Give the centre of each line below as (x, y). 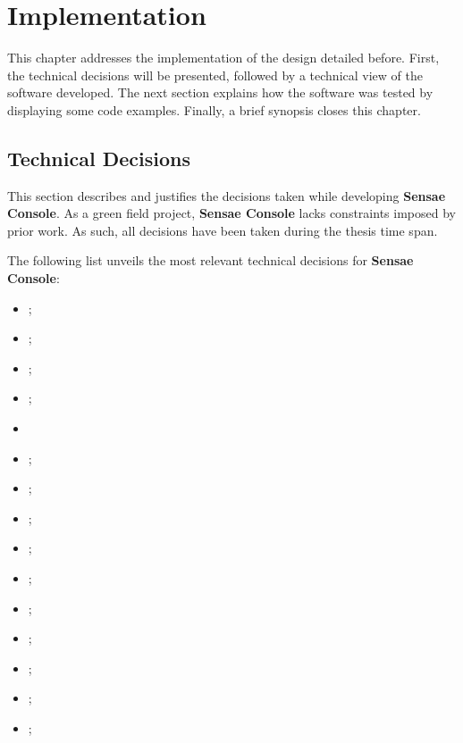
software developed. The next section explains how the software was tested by (220, 92)
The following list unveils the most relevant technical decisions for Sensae (210, 260)
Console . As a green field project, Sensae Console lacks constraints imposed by (231, 213)
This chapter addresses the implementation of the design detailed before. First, (223, 58)
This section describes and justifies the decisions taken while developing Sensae (227, 195)
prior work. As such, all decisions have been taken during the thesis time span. (223, 230)
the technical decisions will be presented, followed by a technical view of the (215, 75)
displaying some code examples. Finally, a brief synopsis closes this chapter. (214, 109)
